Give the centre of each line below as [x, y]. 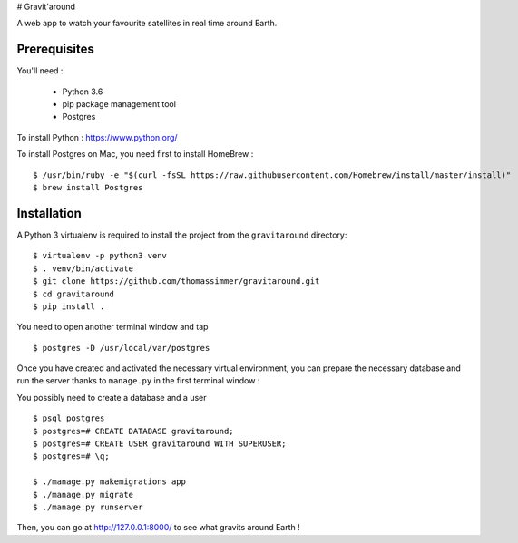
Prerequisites [55, 49]
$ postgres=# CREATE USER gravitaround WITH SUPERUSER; [160, 444]
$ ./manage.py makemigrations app [109, 482]
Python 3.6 [83, 92]
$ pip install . [69, 306]
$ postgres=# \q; [71, 456]
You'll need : [40, 71]
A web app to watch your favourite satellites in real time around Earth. [147, 24]
